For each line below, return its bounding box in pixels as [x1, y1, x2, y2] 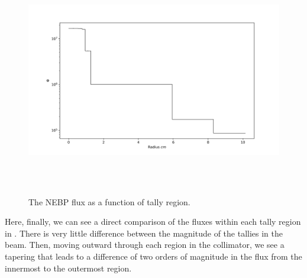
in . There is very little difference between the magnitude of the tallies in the [5, 227, 283, 239]
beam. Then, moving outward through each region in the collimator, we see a [5, 238, 285, 251]
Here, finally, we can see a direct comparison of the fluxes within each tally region [5, 215, 301, 228]
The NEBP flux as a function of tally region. [28, 195, 190, 208]
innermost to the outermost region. [5, 261, 132, 274]
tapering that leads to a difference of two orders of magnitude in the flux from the [5, 250, 302, 262]
